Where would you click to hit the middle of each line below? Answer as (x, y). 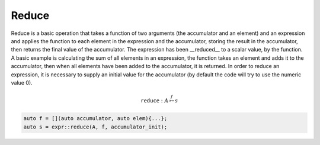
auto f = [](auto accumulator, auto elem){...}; (95, 119)
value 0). (22, 82)
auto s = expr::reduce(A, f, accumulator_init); (95, 127)
